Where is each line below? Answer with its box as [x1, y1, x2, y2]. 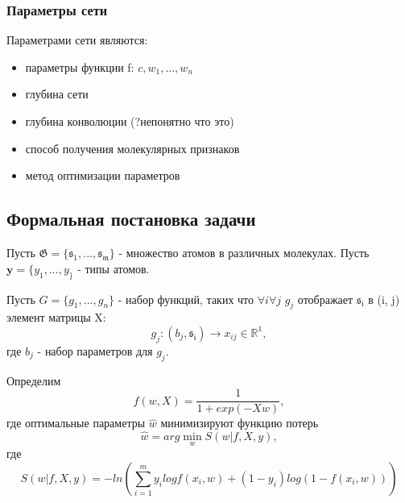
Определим [6, 372, 61, 389]
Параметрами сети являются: [6, 31, 148, 48]
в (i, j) [368, 290, 400, 307]
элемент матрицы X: [6, 309, 106, 326]
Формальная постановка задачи [6, 206, 256, 231]
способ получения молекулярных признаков [25, 139, 240, 156]
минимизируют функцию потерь [160, 414, 319, 431]
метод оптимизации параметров [25, 167, 180, 184]
